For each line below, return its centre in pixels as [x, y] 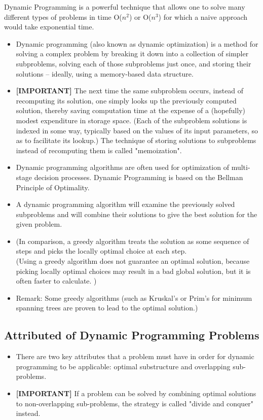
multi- [241, 167]
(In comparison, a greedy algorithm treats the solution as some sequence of [133, 241]
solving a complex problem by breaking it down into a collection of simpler [132, 54]
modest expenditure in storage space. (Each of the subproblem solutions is [131, 120]
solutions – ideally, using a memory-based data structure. [105, 73]
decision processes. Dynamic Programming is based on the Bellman [139, 177]
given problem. [39, 224]
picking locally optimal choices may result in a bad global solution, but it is [133, 271]
